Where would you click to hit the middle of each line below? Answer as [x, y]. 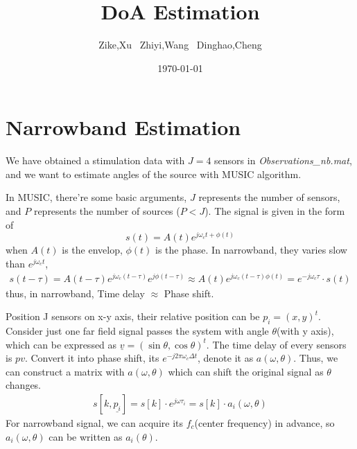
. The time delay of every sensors [276, 344]
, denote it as [226, 358]
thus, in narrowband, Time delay [75, 293]
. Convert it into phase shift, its [92, 358]
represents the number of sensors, [269, 197]
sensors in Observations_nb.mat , [283, 160]
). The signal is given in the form [275, 211]
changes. [24, 385]
